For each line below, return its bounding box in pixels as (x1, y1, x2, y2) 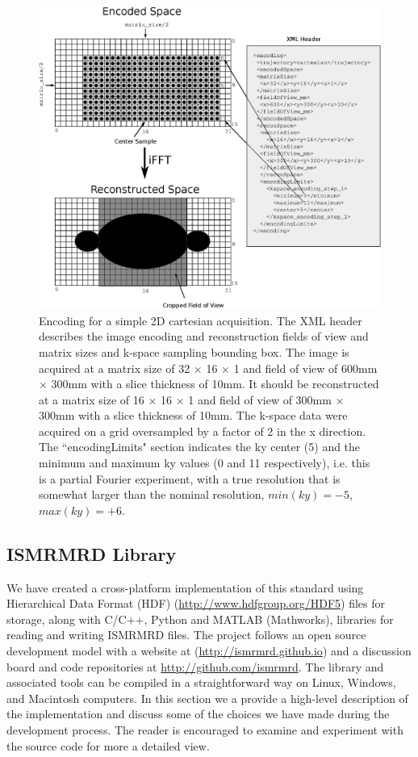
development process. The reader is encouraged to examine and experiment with (6, 721, 403, 738)
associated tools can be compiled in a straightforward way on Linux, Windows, (6, 674, 396, 691)
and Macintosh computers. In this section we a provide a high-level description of (6, 689, 408, 706)
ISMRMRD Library (6, 541, 177, 566)
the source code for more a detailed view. (6, 737, 210, 754)
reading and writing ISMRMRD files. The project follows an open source (6, 626, 366, 643)
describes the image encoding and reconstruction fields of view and (39, 328, 369, 345)
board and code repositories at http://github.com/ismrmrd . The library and (6, 658, 384, 675)
